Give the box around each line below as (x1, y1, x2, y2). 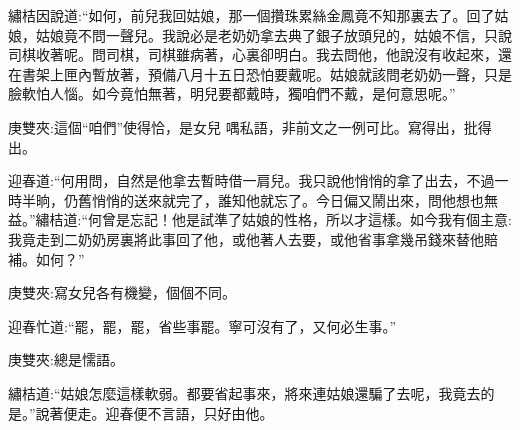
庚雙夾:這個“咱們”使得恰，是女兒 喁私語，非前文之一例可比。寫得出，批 (8, 116, 478, 137)
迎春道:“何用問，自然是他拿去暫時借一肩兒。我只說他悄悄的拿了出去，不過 (8, 170, 495, 191)
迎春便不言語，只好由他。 (105, 402, 274, 423)
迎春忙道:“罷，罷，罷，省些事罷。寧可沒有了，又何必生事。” (8, 315, 397, 336)
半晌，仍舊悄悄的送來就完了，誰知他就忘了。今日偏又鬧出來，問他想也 (21, 189, 484, 210)
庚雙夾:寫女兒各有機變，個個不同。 (8, 282, 236, 303)
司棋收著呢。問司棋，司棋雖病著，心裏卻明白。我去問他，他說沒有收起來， (8, 44, 498, 65)
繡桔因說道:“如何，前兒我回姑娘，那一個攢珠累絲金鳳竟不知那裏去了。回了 (8, 5, 495, 25)
